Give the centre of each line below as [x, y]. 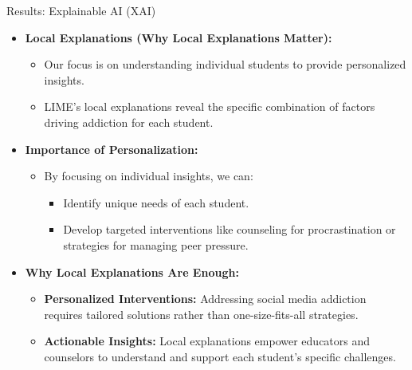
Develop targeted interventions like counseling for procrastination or [230, 229]
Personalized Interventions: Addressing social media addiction [205, 299]
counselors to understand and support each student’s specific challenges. [220, 356]
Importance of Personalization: [112, 149]
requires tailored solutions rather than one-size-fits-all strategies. [201, 314]
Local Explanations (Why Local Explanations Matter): [179, 37]
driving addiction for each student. [129, 122]
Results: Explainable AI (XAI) [81, 10]
